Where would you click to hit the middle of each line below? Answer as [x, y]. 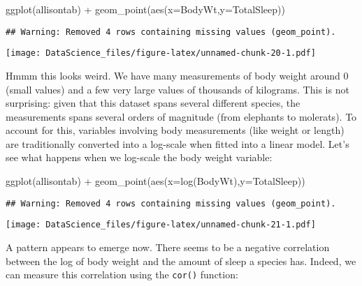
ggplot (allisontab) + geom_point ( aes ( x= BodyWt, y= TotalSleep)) [145, 9]
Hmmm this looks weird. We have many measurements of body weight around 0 [177, 75]
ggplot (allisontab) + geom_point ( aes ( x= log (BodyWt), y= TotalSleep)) [155, 181]
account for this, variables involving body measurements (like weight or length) [175, 130]
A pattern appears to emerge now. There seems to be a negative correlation [168, 247]
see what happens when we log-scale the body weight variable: [139, 157]
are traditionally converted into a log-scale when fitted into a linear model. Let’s [178, 143]
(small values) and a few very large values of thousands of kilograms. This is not [178, 89]
